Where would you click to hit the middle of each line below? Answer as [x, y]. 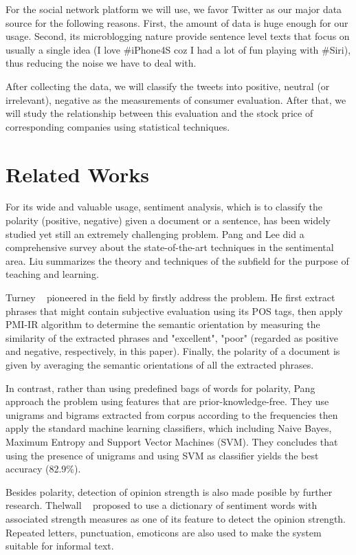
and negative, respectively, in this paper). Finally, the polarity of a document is [173, 351]
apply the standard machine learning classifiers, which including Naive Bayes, [169, 428]
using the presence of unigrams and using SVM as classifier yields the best [162, 455]
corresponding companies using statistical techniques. [118, 126]
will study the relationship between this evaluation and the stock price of [159, 113]
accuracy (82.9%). [43, 469]
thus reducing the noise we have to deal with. [101, 63]
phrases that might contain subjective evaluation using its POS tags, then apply [174, 311]
